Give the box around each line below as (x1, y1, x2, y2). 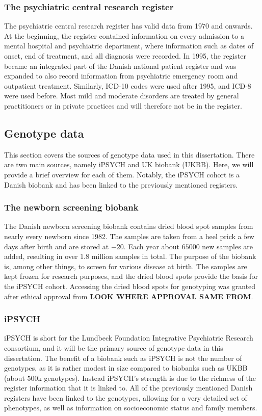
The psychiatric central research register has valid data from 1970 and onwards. (4, 20, 253, 31)
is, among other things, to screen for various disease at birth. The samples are (4, 261, 247, 271)
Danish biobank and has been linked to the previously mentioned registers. (4, 179, 238, 190)
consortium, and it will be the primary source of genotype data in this (4, 342, 223, 353)
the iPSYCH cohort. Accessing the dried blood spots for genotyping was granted (4, 280, 256, 291)
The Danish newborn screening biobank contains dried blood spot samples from (4, 221, 253, 231)
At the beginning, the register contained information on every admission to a (4, 30, 244, 41)
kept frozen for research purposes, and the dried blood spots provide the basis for (4, 271, 258, 281)
